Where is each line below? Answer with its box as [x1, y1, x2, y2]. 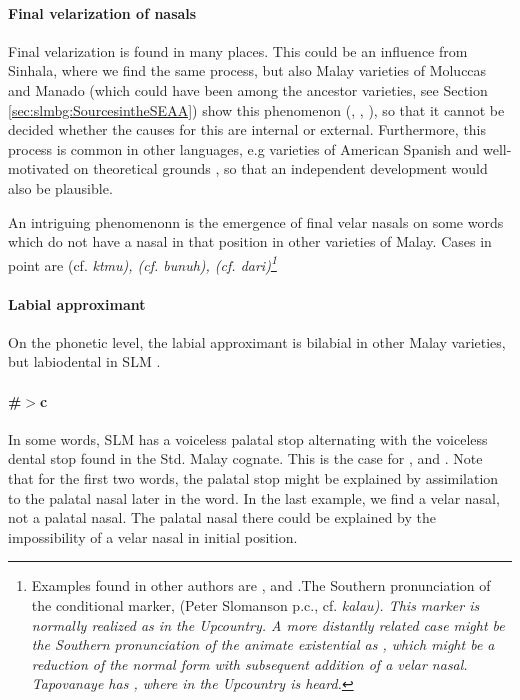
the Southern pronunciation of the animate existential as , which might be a [31, 634, 495, 655]
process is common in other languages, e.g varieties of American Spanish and [8, 138, 479, 159]
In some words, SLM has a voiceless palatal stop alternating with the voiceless [8, 428, 488, 449]
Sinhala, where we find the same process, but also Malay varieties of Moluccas [8, 60, 487, 81]
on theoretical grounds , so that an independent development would [73, 158, 488, 179]
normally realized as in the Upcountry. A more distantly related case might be [31, 614, 505, 635]
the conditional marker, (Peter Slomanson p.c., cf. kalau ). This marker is [31, 594, 480, 615]
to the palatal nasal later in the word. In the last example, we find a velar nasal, [8, 487, 500, 508]
